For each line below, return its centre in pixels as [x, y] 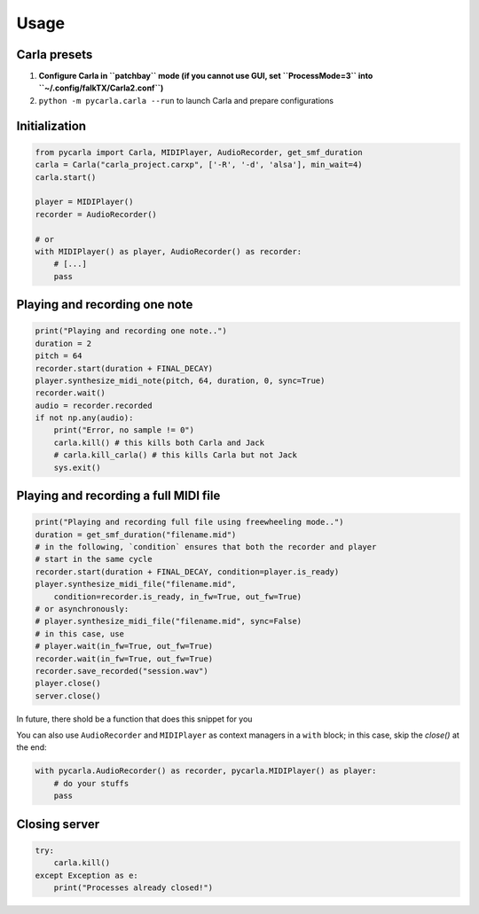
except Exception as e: [87, 875]
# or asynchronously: [82, 609]
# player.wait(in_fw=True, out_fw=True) [124, 646]
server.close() [68, 695]
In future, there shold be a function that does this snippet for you [134, 719]
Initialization [51, 125]
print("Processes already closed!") [133, 888]
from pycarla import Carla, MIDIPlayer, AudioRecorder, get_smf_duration [199, 152]
